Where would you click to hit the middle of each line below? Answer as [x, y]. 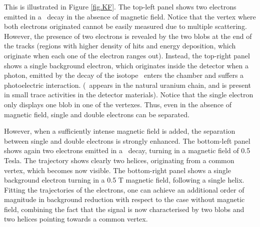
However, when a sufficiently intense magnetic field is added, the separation [120, 131]
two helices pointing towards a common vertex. [76, 219]
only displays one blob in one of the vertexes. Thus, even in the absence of [118, 104]
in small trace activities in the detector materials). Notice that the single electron [129, 95]
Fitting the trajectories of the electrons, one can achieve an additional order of [124, 189]
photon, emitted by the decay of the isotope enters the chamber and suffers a [124, 75]
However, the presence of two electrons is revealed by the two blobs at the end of [128, 36]
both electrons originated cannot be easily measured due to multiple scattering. [125, 26]
